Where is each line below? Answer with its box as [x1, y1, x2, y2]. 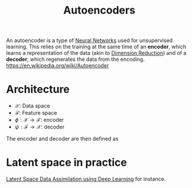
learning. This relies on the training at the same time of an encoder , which [6, 43, 187, 50]
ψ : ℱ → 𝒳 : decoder [14, 124, 65, 131]
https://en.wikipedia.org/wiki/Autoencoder [6, 62, 109, 69]
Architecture [6, 83, 70, 96]
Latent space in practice [6, 156, 127, 169]
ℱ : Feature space [14, 109, 57, 116]
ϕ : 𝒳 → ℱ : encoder [14, 116, 64, 124]
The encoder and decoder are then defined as [6, 135, 119, 142]
